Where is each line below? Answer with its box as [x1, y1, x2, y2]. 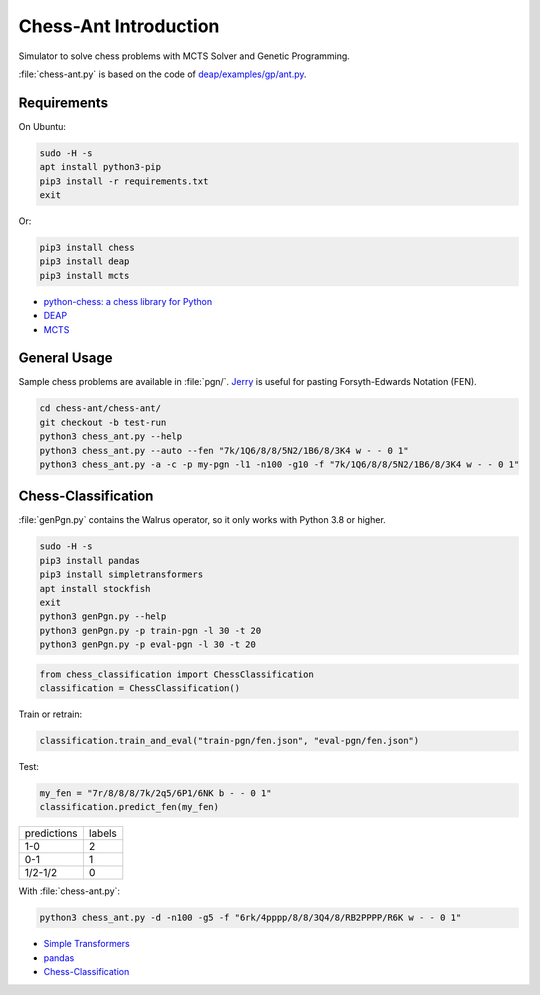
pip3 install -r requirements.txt [39, 175, 209, 187]
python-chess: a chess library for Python [43, 295, 213, 307]
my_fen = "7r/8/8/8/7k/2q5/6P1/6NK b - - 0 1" [39, 788, 272, 799]
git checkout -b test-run [39, 416, 167, 428]
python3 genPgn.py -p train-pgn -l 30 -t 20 [39, 625, 262, 636]
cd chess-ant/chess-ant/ [39, 403, 162, 414]
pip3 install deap [39, 256, 130, 267]
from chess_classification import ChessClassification [39, 668, 314, 680]
